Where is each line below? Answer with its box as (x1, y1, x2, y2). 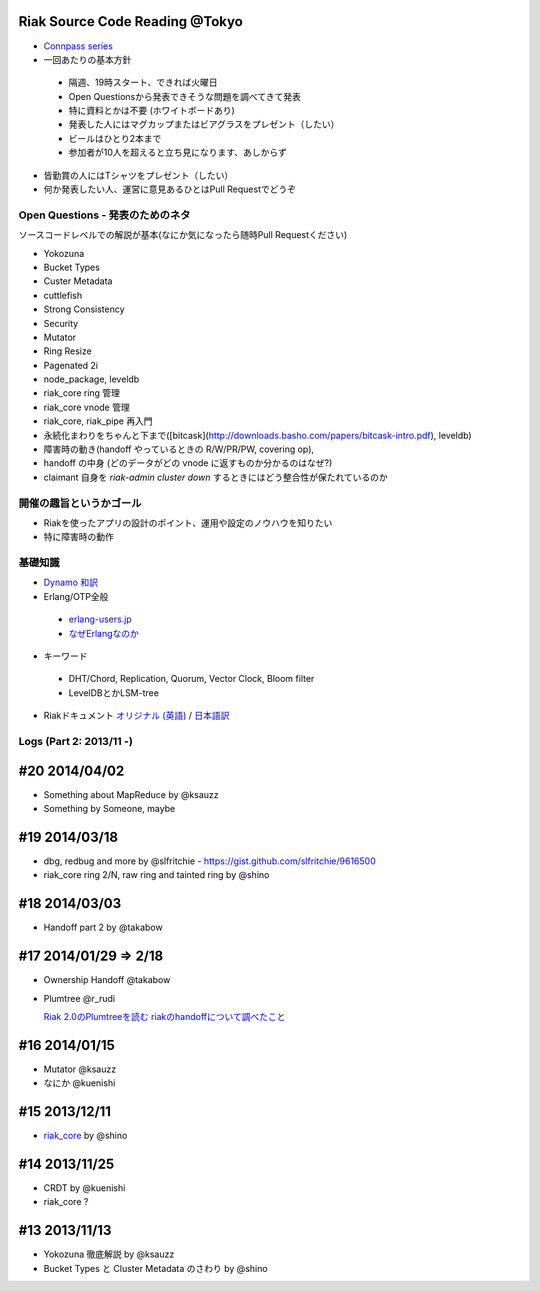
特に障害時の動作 (43, 531, 114, 543)
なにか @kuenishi (43, 1077, 116, 1089)
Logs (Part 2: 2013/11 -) (18, 734, 134, 748)
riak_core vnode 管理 (43, 401, 130, 413)
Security (43, 317, 79, 329)
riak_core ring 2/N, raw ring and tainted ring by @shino (43, 869, 270, 881)
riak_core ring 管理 (43, 387, 120, 399)
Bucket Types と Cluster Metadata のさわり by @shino (43, 1262, 269, 1274)
